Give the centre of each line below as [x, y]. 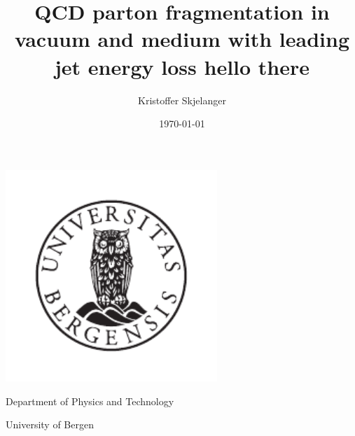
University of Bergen [50, 424]
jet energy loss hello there [182, 66]
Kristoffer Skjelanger [182, 100]
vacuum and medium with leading [182, 39]
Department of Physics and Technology [90, 401]
